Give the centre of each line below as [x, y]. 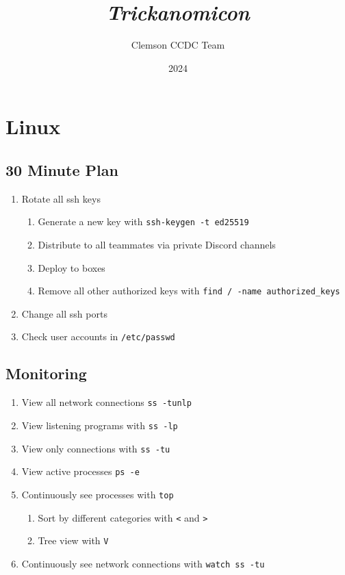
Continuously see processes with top [98, 494]
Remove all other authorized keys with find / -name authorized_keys [189, 291]
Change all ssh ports [64, 313]
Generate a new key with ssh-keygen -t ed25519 [143, 221]
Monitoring [46, 373]
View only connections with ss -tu [96, 448]
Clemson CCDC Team [178, 45]
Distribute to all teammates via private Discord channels [157, 244]
